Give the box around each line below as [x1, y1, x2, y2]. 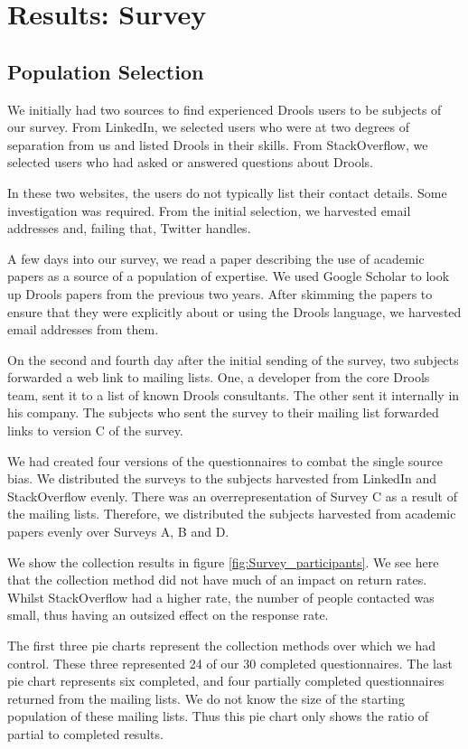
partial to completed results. [7, 724, 164, 743]
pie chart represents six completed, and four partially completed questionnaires [7, 671, 445, 690]
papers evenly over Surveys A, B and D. [7, 522, 229, 541]
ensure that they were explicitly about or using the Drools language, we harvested [7, 302, 462, 321]
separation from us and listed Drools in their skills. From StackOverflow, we [7, 135, 428, 154]
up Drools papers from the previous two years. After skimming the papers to [7, 284, 433, 303]
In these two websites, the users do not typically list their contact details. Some [7, 183, 447, 201]
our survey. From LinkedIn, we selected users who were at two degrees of [7, 117, 410, 136]
